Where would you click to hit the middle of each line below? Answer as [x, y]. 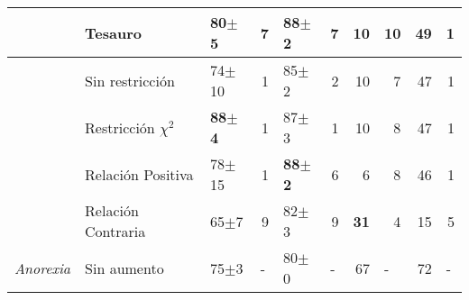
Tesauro [113, 32]
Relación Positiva [139, 174]
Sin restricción [130, 80]
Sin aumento [124, 268]
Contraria [115, 231]
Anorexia [43, 268]
